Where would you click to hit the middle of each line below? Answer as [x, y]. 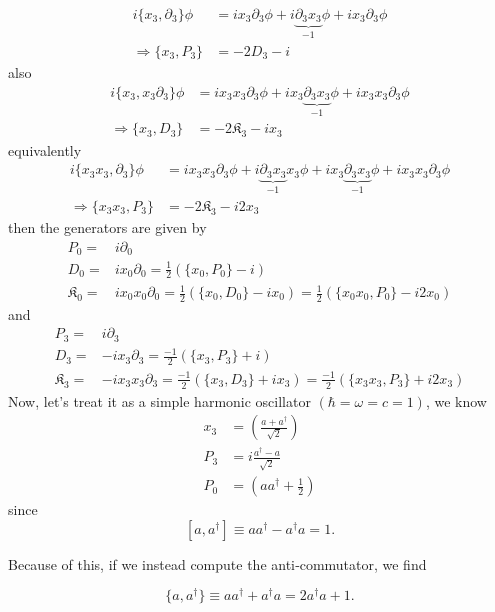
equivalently [45, 149]
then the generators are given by [107, 227]
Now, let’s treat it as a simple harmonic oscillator [159, 400]
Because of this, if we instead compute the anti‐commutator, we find [217, 563]
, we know [456, 400]
